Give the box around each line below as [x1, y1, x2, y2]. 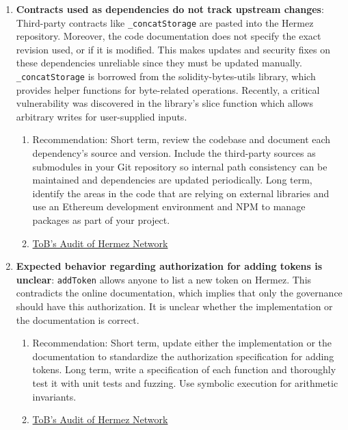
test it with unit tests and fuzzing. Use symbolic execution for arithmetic [32, 376, 338, 390]
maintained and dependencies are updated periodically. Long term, [32, 173, 312, 187]
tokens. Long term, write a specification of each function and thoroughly [32, 362, 336, 377]
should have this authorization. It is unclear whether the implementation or [16, 299, 333, 314]
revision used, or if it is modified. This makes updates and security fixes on [16, 42, 331, 56]
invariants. [32, 389, 77, 403]
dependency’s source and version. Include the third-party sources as [32, 146, 316, 160]
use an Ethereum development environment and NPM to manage [32, 199, 306, 214]
